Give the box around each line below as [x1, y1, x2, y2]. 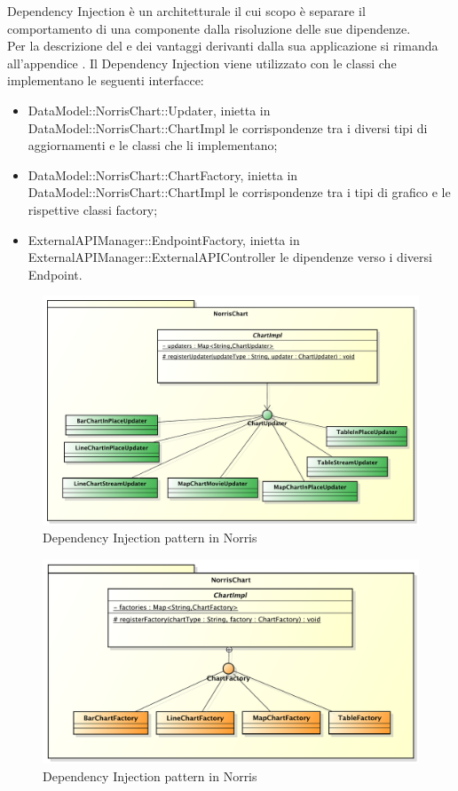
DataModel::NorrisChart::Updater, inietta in [28, 100, 271, 119]
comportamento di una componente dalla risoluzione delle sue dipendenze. [7, 19, 411, 37]
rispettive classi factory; [28, 200, 158, 218]
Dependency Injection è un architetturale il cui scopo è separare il [7, 2, 366, 20]
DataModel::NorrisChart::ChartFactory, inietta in [28, 165, 298, 184]
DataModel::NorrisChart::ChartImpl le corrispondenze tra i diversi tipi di [28, 118, 428, 137]
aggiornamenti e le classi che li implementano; [28, 136, 278, 154]
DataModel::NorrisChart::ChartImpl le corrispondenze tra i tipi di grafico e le [28, 183, 451, 202]
